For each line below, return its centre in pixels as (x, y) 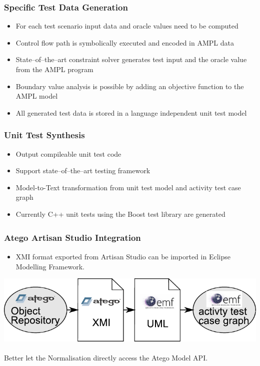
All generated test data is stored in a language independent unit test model (131, 112)
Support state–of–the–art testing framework (83, 170)
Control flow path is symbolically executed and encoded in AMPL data (125, 42)
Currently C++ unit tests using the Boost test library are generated (120, 214)
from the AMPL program (54, 69)
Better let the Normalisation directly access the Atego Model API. (106, 357)
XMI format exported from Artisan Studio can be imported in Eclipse (123, 257)
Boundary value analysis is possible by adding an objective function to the (130, 86)
